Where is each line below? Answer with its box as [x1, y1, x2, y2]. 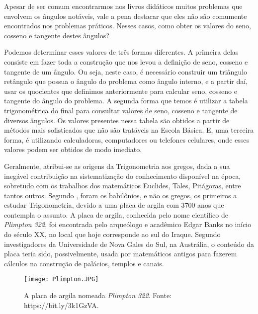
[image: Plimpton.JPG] [24, 276, 99, 283]
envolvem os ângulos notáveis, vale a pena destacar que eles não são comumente [4, 10, 247, 21]
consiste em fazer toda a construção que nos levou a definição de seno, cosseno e [4, 56, 248, 67]
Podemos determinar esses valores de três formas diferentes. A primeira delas [4, 47, 239, 57]
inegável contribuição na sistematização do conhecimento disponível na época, [4, 170, 241, 181]
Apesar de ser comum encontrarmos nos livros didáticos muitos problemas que [4, 1, 243, 11]
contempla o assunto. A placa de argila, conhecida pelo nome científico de [4, 209, 228, 220]
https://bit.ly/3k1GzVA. [24, 300, 99, 310]
